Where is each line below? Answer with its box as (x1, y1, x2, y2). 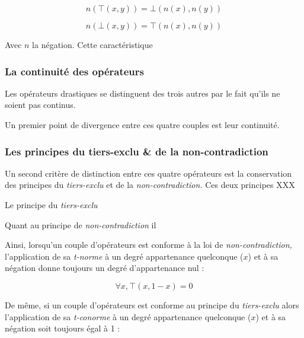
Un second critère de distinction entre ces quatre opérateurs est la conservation (5, 167, 292, 179)
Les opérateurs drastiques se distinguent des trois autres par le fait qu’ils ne (5, 87, 280, 99)
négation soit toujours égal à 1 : (5, 322, 120, 334)
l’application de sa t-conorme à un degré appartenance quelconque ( (5, 310, 251, 323)
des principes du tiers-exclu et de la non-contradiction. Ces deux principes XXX (5, 178, 295, 191)
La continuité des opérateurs (5, 63, 145, 78)
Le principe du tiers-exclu (5, 199, 98, 211)
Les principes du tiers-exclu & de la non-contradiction (5, 144, 268, 158)
